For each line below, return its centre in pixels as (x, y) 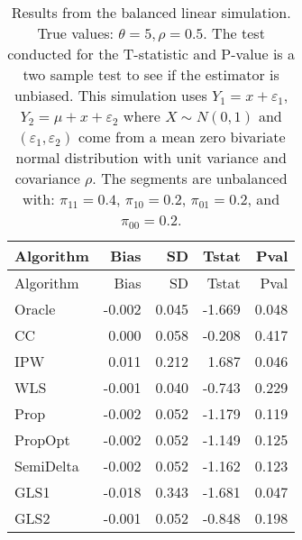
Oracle (35, 309)
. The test (234, 33)
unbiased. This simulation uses (110, 95)
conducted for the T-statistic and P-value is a (151, 54)
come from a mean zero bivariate (182, 137)
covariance (47, 178)
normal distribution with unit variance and (151, 157)
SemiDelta (47, 466)
